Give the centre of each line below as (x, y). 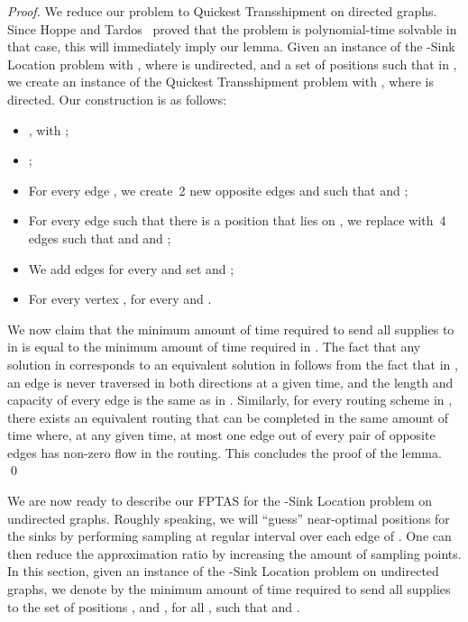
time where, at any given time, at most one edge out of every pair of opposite (221, 435)
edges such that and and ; (100, 238)
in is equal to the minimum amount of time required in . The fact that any (214, 347)
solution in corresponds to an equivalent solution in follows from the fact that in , (233, 364)
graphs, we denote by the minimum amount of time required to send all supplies (229, 589)
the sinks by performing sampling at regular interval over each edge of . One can (229, 536)
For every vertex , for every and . (120, 299)
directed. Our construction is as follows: (117, 99)
